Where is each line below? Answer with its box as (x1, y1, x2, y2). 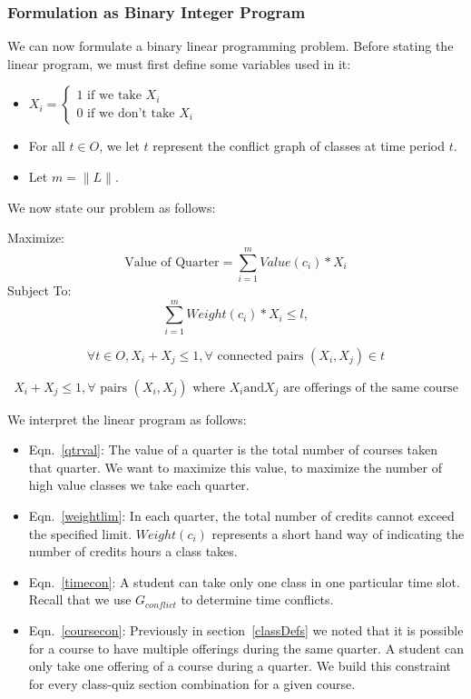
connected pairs (217, 349, 304, 363)
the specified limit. (28, 524, 132, 543)
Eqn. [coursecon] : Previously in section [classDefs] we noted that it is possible (28, 620, 464, 639)
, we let (99, 136, 140, 155)
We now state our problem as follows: (7, 197, 216, 216)
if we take (87, 89, 142, 103)
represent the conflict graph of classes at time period (152, 136, 445, 155)
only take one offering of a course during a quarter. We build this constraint (28, 656, 452, 675)
